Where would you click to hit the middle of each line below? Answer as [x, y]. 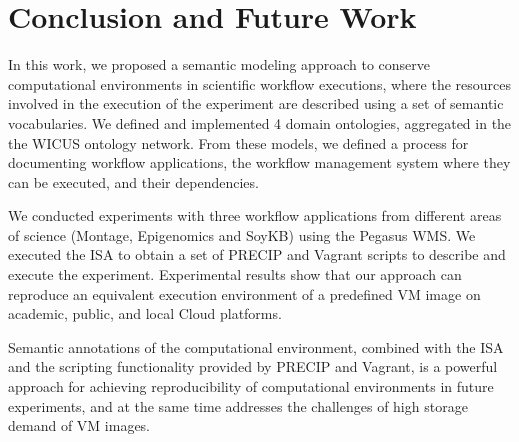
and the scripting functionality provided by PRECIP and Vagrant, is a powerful [253, 366]
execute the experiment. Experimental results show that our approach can [235, 274]
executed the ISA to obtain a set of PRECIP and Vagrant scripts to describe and [257, 254]
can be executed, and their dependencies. [133, 181]
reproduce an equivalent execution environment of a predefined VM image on [244, 293]
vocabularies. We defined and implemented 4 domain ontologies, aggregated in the [260, 122]
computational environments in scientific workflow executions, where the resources [259, 83]
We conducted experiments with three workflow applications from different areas [255, 215]
